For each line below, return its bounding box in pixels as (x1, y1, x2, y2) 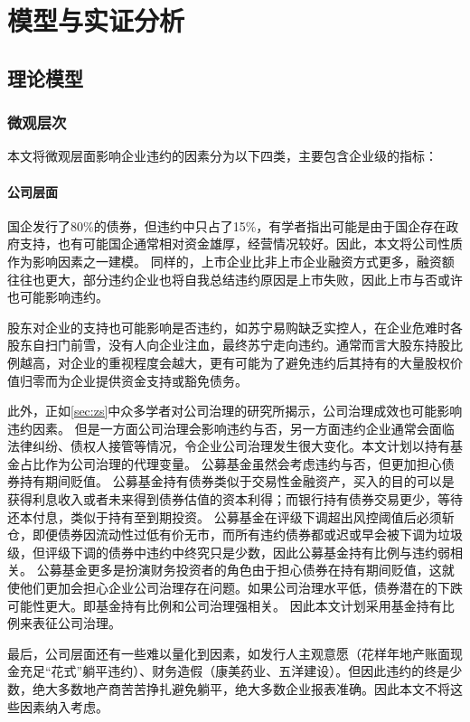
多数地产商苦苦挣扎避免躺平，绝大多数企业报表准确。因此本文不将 (57, 680, 450, 699)
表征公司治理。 (32, 614, 121, 633)
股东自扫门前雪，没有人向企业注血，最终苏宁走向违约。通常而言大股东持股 (7, 335, 450, 354)
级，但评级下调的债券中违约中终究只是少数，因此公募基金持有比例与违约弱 (7, 542, 450, 561)
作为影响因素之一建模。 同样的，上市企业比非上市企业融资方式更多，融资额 (7, 251, 455, 270)
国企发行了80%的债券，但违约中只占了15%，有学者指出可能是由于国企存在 (7, 216, 446, 235)
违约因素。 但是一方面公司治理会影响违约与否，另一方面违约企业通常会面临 (7, 418, 455, 437)
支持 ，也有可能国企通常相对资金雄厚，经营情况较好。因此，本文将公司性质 (19, 234, 463, 253)
